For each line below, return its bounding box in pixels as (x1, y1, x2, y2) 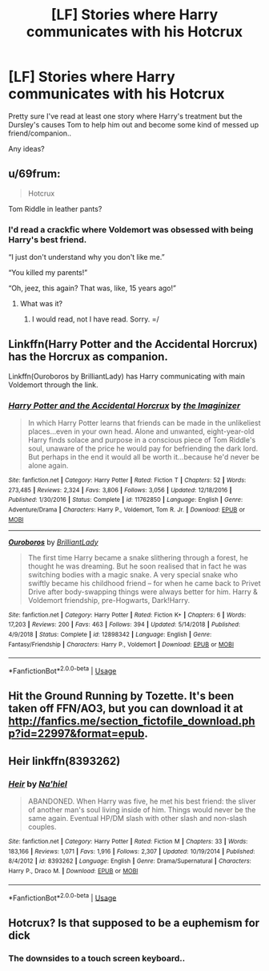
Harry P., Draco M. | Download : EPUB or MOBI (8, 868, 139, 876)
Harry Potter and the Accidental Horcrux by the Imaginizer (8, 399, 241, 411)
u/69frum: (8, 167, 61, 181)
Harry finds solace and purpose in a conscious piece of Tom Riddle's (27, 435, 256, 445)
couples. (27, 822, 58, 831)
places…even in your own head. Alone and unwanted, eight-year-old (27, 427, 255, 436)
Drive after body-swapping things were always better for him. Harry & (27, 587, 259, 597)
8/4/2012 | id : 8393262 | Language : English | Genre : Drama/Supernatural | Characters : (8, 857, 252, 865)
